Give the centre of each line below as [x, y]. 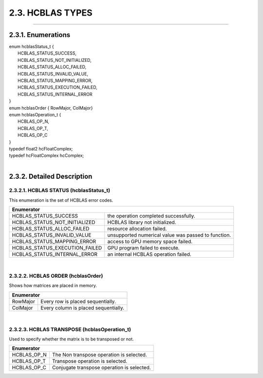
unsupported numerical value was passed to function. [169, 235]
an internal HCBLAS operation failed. [150, 254]
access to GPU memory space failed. [150, 242]
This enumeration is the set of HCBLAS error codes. [61, 200]
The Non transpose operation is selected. [99, 355]
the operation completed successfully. [151, 216]
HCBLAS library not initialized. [142, 223]
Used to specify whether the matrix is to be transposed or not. [71, 339]
